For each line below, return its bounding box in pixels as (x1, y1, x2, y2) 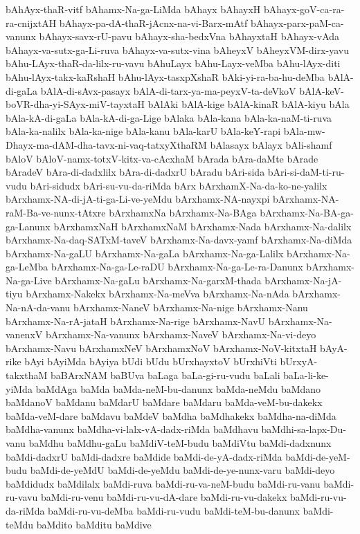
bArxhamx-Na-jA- (264, 273, 342, 287)
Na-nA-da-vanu (6, 300, 71, 315)
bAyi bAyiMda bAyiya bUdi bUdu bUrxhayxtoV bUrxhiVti (24, 354, 277, 369)
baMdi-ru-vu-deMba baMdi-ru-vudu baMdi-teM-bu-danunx (48, 503, 300, 517)
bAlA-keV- (299, 83, 344, 98)
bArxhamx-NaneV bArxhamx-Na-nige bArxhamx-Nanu (73, 300, 308, 315)
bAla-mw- (283, 124, 325, 138)
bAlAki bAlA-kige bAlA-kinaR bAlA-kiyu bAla (147, 97, 350, 111)
